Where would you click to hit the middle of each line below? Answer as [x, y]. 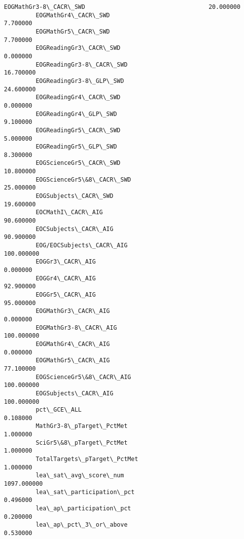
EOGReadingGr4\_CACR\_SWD [78, 97]
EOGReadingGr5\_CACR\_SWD [78, 130]
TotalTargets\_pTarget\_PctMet [87, 459]
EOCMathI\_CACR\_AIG [69, 212]
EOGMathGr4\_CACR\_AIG [73, 344]
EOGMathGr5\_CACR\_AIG [73, 361]
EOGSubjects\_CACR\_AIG [74, 393]
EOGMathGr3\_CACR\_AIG [73, 311]
